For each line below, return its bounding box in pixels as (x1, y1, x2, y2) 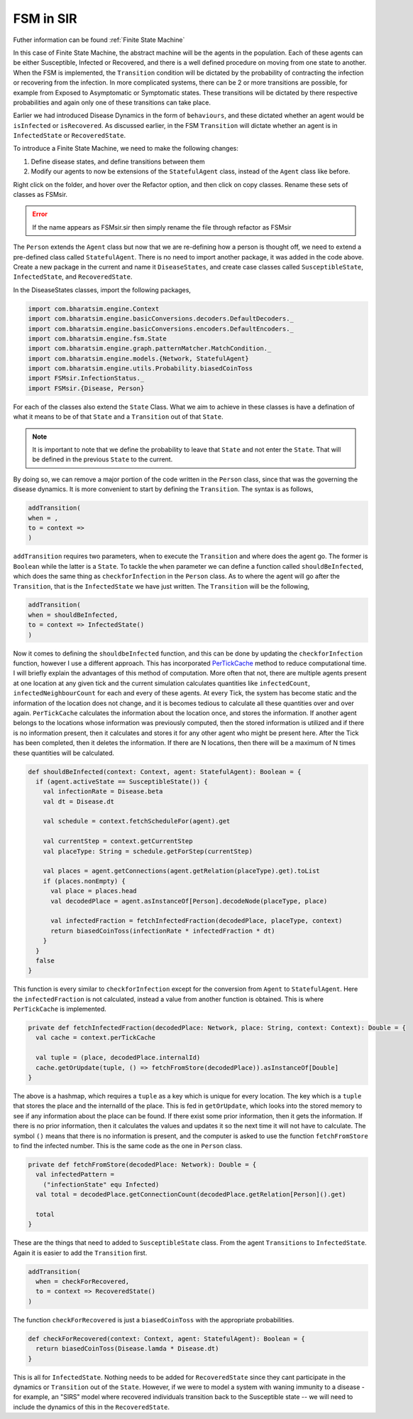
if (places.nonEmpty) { (43, 877, 126, 885)
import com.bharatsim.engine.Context (28, 304, 160, 313)
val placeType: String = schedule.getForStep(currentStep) (43, 847, 253, 855)
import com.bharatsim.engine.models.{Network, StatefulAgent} (28, 354, 249, 363)
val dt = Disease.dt (43, 797, 115, 805)
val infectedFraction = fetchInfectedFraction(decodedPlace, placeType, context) (50, 917, 343, 925)
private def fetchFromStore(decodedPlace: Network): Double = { (28, 1160, 257, 1169)
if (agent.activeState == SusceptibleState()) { (35, 777, 209, 786)
